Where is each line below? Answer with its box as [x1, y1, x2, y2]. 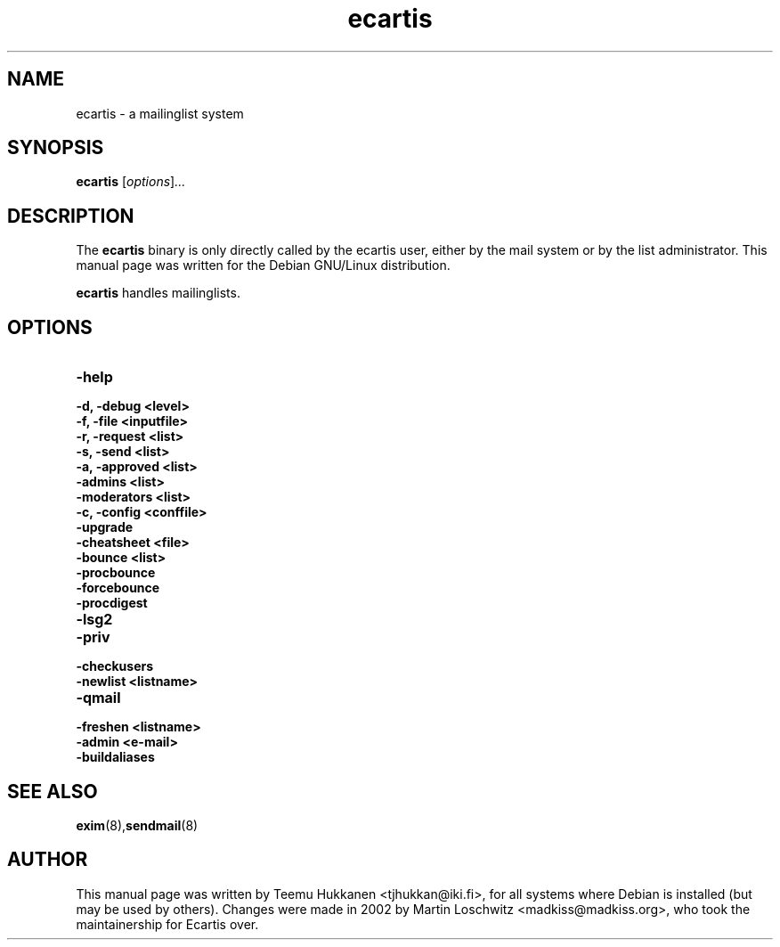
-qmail [76, 689, 121, 707]
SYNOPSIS [7, 136, 104, 159]
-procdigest [76, 595, 148, 611]
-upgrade [76, 519, 134, 535]
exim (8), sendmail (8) [76, 817, 199, 833]
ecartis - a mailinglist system [76, 105, 244, 121]
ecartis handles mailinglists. [76, 285, 240, 301]
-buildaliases [76, 749, 155, 765]
